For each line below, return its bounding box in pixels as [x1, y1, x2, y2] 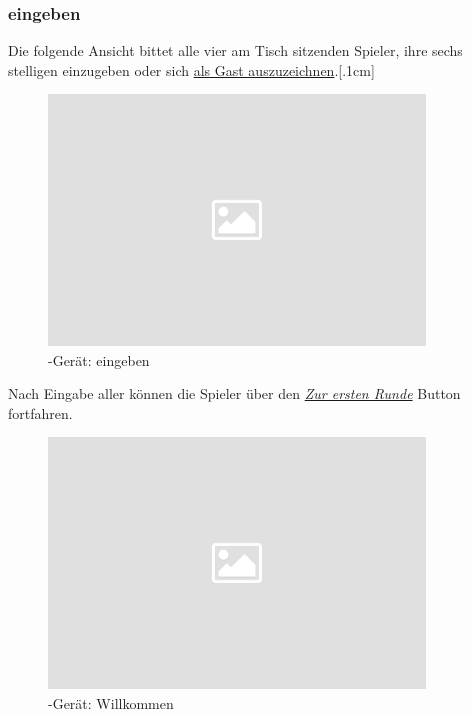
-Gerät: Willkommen [48, 692, 174, 713]
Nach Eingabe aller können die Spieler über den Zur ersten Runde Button [8, 383, 461, 404]
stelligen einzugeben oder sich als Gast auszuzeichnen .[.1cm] [8, 59, 375, 80]
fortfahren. [8, 402, 73, 423]
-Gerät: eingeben [48, 349, 150, 370]
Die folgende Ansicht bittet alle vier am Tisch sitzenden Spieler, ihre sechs [8, 40, 463, 61]
